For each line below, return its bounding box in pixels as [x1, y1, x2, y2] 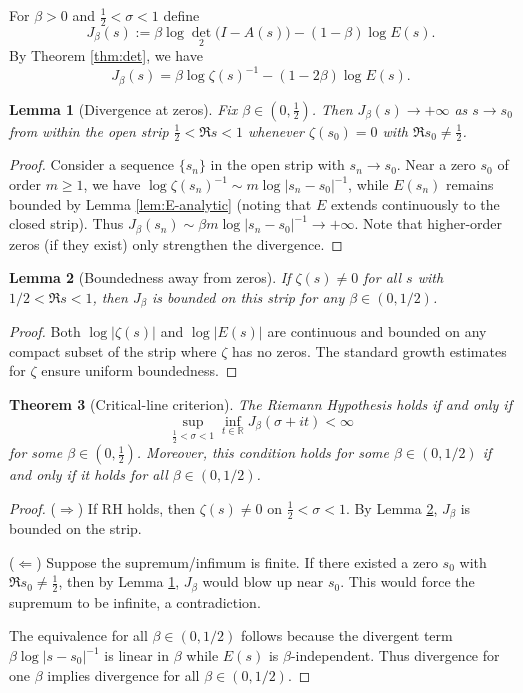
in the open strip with [210, 154, 345, 175]
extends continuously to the [330, 193, 500, 214]
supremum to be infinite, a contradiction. [9, 591, 261, 612]
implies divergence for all [47, 664, 200, 685]
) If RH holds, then [77, 497, 196, 518]
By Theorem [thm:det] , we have [9, 45, 203, 66]
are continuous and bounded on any [267, 321, 487, 342]
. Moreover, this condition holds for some [136, 442, 389, 463]
